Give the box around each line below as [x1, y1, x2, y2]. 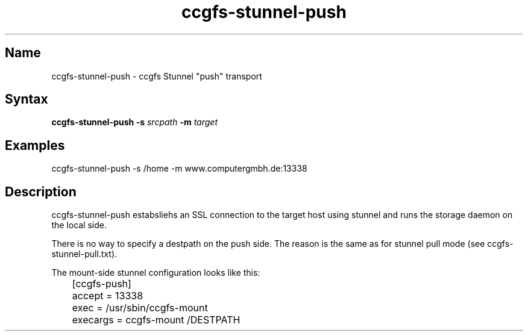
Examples [5, 137, 65, 153]
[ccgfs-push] [72, 278, 131, 290]
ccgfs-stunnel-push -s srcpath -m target [51, 117, 218, 128]
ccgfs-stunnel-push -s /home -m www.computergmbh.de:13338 [51, 163, 307, 174]
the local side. [51, 220, 107, 231]
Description [5, 184, 77, 199]
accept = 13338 [72, 290, 143, 302]
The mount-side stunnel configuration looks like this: [51, 267, 260, 278]
